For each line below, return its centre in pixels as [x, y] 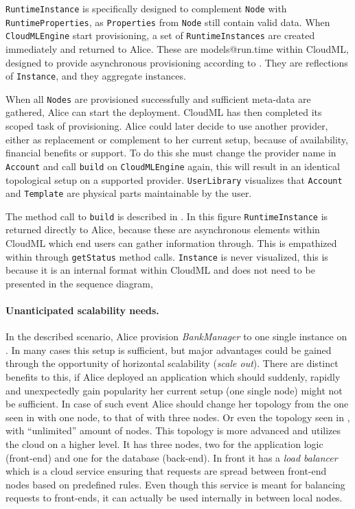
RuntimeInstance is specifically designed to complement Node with [146, 8]
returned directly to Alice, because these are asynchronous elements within [163, 229]
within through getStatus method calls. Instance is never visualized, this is [167, 256]
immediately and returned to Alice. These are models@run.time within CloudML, [177, 48]
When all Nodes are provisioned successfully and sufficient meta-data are [158, 98]
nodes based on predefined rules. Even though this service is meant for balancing [175, 484]
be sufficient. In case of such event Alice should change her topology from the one [177, 404]
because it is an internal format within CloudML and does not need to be [160, 270]
